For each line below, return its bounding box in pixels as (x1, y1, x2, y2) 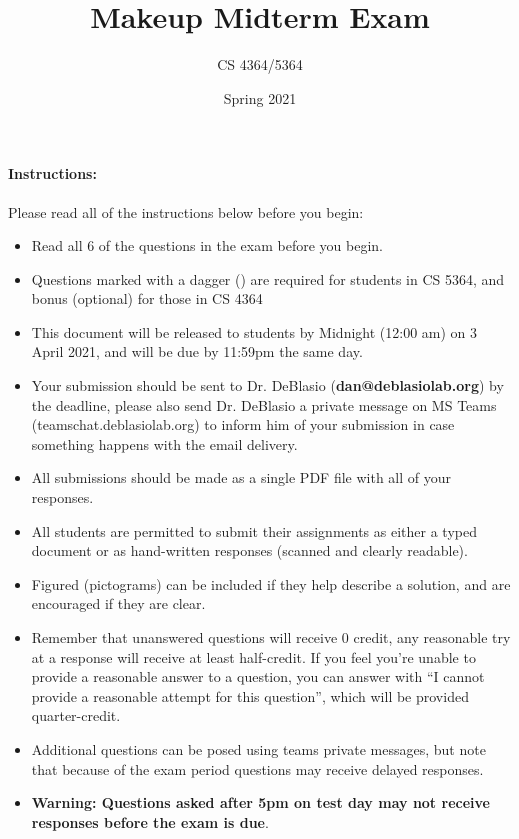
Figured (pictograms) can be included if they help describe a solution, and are (31, 573, 511, 594)
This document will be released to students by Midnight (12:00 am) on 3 (31, 321, 478, 342)
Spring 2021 (223, 87, 297, 108)
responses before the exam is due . (31, 811, 269, 832)
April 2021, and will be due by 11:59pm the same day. (31, 341, 363, 362)
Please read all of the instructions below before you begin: (8, 201, 364, 222)
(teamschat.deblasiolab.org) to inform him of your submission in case (31, 414, 455, 435)
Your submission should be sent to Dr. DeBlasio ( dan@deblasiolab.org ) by (31, 375, 504, 396)
